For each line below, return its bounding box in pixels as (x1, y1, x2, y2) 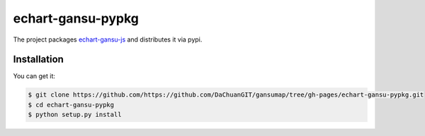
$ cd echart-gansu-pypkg (28, 101, 115, 109)
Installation (13, 54, 64, 66)
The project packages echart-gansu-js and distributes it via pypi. (13, 35, 203, 44)
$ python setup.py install (28, 111, 122, 119)
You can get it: (13, 72, 56, 80)
